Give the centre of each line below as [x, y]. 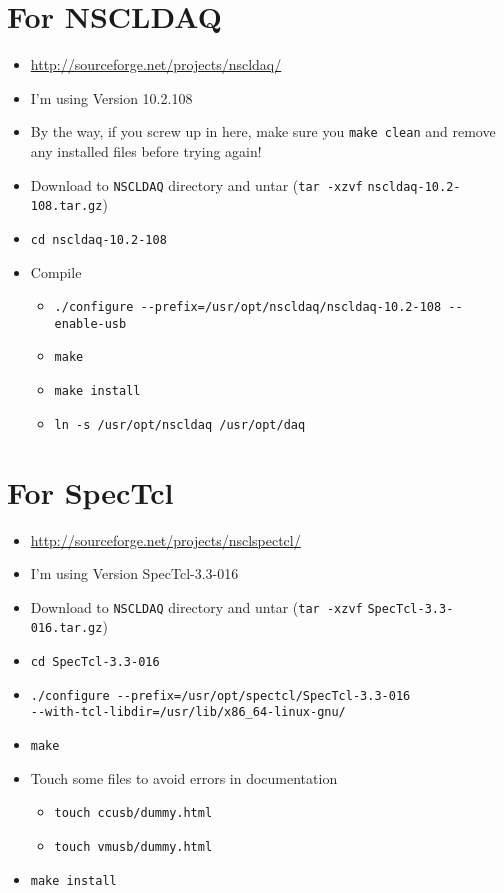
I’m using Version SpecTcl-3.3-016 [134, 573]
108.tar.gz [66, 206]
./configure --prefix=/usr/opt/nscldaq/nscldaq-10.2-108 [248, 307]
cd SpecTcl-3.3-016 [95, 662]
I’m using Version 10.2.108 [111, 97]
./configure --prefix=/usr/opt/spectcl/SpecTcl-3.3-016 [220, 695]
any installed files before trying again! [146, 150]
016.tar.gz [66, 628]
